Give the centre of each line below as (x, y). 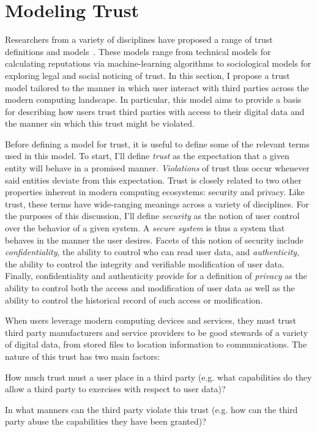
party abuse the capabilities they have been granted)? (106, 421)
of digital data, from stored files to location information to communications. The (156, 344)
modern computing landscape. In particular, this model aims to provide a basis (153, 99)
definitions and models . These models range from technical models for (138, 51)
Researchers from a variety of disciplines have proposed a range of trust (139, 39)
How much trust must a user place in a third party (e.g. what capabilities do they (158, 377)
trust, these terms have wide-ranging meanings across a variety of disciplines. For (157, 203)
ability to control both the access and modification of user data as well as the (150, 288)
